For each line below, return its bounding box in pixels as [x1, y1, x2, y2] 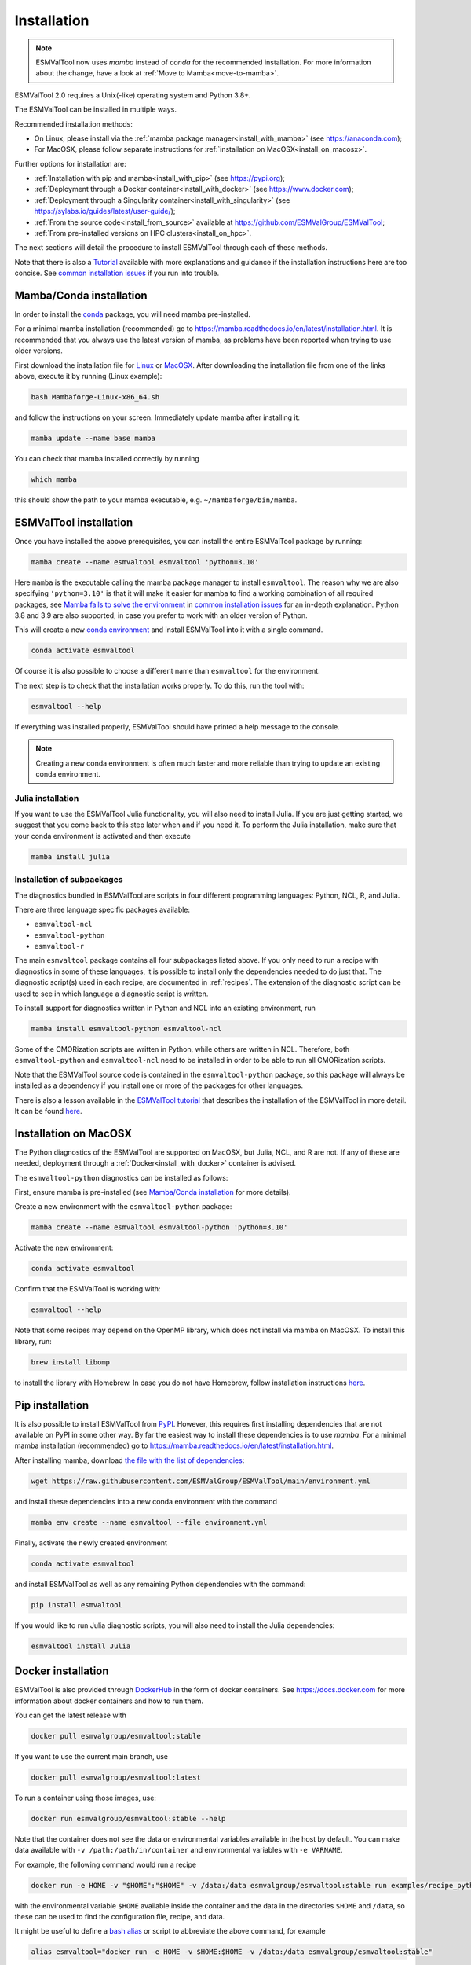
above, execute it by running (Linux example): [14, 372, 162, 381]
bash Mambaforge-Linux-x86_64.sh [31, 393, 160, 402]
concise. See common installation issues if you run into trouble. [14, 268, 220, 278]
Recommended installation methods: [14, 119, 133, 129]
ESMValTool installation [14, 516, 133, 529]
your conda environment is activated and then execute [14, 831, 192, 840]
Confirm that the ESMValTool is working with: [14, 1284, 161, 1294]
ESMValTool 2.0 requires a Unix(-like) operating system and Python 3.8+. [14, 90, 251, 100]
